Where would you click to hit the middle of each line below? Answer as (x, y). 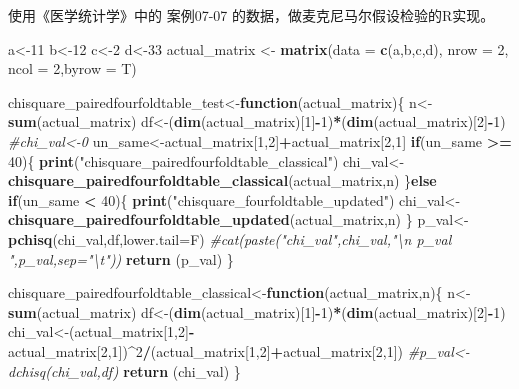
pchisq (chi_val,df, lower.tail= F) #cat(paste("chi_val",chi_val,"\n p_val (230, 238)
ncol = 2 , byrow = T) (72, 68)
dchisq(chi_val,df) (63, 370)
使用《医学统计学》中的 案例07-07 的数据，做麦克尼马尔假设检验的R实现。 (251, 15)
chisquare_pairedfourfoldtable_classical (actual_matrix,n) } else (222, 180)
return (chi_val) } (182, 370)
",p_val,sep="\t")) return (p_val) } (121, 258)
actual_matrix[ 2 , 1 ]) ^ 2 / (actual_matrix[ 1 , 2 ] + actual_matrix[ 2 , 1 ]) (206, 350)
